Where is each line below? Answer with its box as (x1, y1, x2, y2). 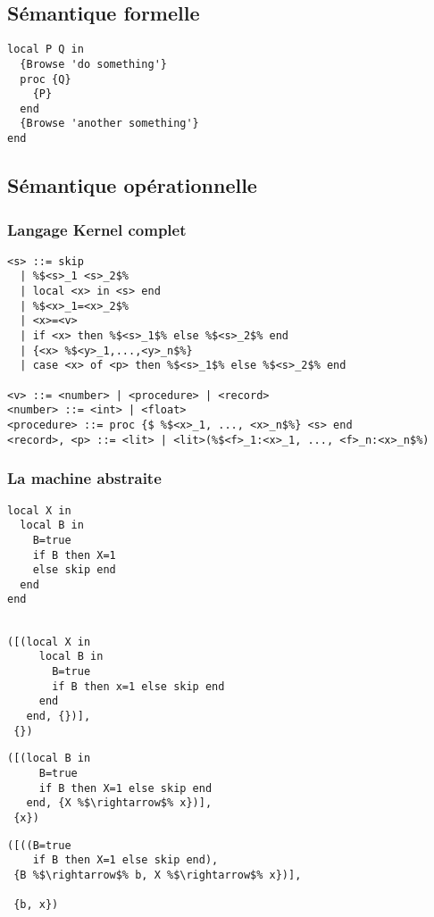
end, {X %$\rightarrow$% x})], (26, 796, 213, 810)
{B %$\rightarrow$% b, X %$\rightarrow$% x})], (13, 868, 302, 881)
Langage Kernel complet (7, 218, 187, 240)
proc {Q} (20, 72, 71, 86)
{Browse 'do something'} (20, 57, 167, 71)
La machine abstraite (7, 467, 162, 489)
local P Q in (7, 43, 84, 56)
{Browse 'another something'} (20, 117, 199, 130)
